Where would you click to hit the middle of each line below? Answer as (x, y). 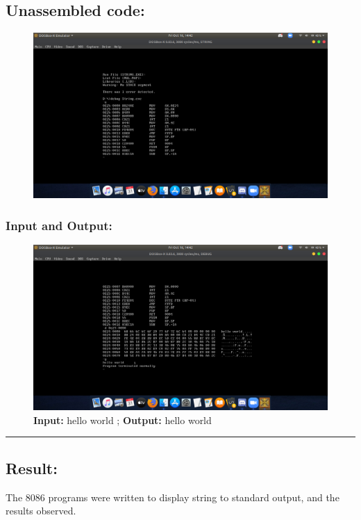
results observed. (41, 511)
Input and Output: (59, 225)
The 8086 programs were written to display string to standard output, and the (173, 497)
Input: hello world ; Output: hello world (123, 420)
